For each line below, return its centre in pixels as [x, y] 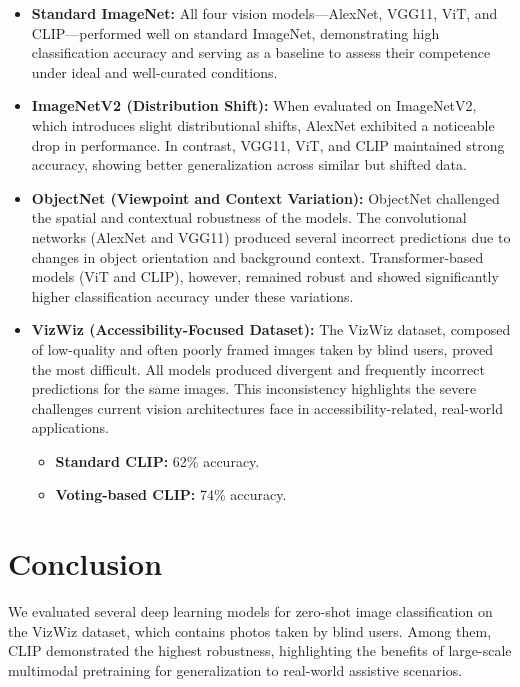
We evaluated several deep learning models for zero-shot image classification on [250, 611]
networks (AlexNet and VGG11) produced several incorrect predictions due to [271, 236]
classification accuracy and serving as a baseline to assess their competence [261, 52]
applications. [70, 427]
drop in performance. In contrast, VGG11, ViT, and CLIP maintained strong [268, 144]
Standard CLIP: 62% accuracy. [157, 460]
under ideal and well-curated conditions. [154, 71]
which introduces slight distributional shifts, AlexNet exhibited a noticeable [263, 124]
